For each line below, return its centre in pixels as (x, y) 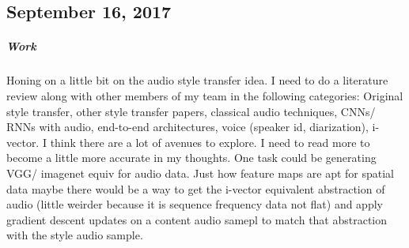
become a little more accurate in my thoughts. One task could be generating (191, 158)
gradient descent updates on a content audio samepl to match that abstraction (197, 219)
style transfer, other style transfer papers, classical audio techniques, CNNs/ (191, 111)
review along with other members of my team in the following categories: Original (205, 95)
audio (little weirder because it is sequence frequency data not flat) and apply (195, 204)
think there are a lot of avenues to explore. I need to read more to (210, 142)
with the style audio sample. (75, 235)
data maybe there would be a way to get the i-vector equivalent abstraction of (196, 188)
